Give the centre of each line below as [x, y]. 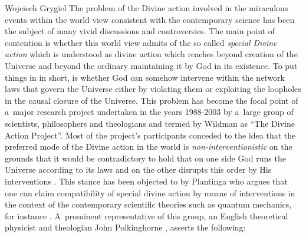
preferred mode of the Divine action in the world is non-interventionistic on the [149, 147]
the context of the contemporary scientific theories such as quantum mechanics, [148, 204]
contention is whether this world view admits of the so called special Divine [141, 42]
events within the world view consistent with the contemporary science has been [150, 19]
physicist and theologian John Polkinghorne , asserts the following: [125, 227]
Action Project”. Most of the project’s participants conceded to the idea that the [150, 135]
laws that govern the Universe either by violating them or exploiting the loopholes [153, 89]
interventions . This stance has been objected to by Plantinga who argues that [146, 181]
